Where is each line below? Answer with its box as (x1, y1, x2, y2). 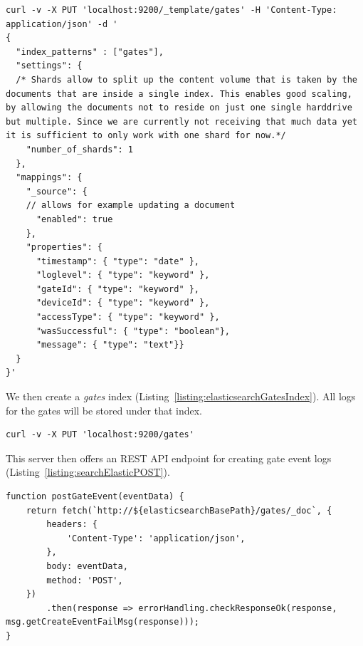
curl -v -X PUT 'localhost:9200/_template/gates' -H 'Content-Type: (6, 5, 337, 15)
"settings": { (16, 61, 83, 71)
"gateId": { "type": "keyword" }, (36, 283, 200, 294)
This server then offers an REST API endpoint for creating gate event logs (6, 450, 332, 465)
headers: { (46, 519, 98, 530)
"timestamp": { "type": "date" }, (36, 256, 200, 266)
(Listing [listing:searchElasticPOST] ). (6, 464, 170, 479)
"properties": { (26, 242, 103, 253)
